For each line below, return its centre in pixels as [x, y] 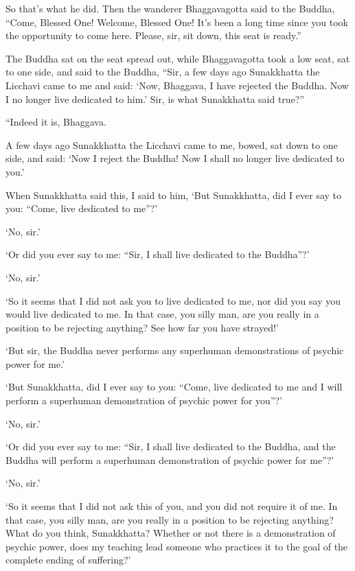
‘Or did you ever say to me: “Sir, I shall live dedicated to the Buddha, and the [171, 446]
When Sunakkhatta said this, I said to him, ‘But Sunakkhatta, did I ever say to [174, 195]
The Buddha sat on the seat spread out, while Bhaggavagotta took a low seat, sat [178, 58]
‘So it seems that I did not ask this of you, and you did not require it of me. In [172, 506]
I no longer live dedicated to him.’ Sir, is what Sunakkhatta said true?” [155, 98]
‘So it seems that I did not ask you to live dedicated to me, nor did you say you [173, 300]
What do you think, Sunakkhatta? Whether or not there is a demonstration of [171, 533]
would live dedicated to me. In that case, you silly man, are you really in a [162, 314]
